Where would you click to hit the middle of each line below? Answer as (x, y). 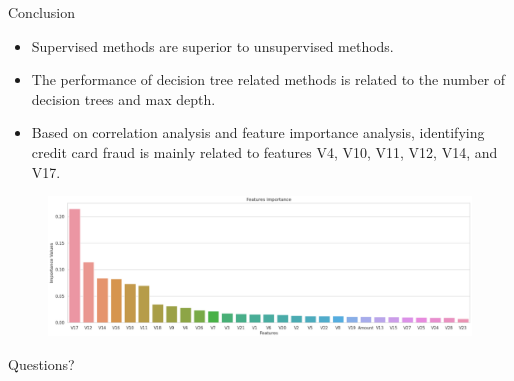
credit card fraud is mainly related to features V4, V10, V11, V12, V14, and (264, 151)
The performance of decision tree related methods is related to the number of (268, 79)
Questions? (41, 363)
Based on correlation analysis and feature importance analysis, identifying (258, 132)
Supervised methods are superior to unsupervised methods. (212, 45)
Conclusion (41, 12)
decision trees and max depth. (123, 98)
